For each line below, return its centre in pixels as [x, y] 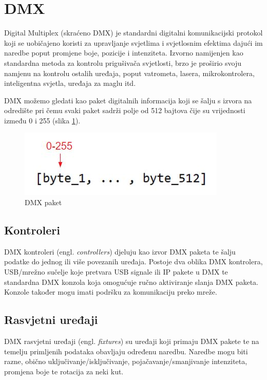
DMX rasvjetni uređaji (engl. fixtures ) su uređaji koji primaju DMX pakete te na [132, 341]
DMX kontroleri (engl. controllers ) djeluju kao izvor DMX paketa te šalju [120, 251]
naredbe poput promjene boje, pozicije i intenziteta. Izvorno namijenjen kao [124, 53]
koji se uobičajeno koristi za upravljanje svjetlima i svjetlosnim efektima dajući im [133, 42]
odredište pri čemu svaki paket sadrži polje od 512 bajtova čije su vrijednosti [125, 110]
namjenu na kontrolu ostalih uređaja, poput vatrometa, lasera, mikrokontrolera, [129, 73]
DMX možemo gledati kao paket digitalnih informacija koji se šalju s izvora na [128, 100]
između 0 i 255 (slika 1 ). [42, 120]
